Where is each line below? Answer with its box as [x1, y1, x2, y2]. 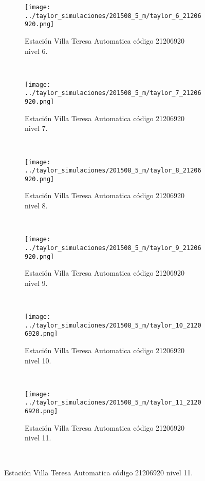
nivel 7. [25, 123, 48, 133]
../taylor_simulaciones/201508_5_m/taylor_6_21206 [25, 12, 201, 20]
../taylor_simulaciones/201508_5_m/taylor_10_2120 [25, 321, 201, 329]
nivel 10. [25, 355, 51, 365]
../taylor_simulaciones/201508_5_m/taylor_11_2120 [25, 399, 201, 407]
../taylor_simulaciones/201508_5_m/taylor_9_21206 [25, 244, 201, 252]
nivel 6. [25, 45, 48, 56]
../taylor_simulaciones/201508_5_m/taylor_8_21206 [25, 167, 201, 175]
